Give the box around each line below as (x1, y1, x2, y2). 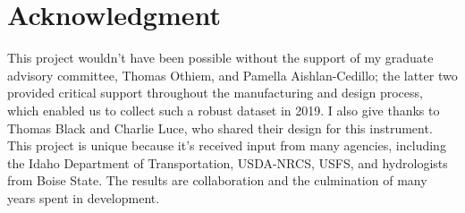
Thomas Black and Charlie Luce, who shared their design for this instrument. (7, 118, 433, 137)
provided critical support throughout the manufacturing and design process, (7, 83, 423, 102)
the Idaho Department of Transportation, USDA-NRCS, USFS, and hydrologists (7, 153, 448, 172)
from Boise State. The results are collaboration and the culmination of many (7, 171, 427, 190)
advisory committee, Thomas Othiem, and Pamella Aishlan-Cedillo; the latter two (7, 65, 458, 84)
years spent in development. (7, 188, 160, 207)
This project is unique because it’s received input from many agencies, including (7, 136, 446, 155)
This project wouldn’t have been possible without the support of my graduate (7, 48, 434, 67)
